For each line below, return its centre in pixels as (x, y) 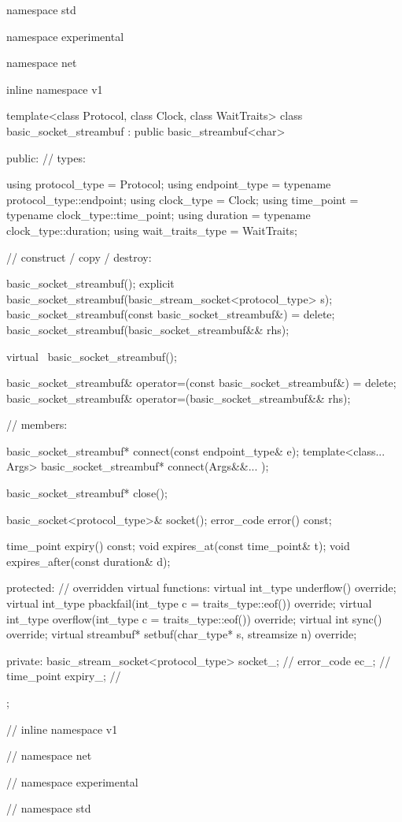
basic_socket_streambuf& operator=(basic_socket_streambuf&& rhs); (179, 398)
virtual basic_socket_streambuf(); (92, 356)
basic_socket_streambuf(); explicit (90, 283)
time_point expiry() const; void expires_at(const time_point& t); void (178, 546)
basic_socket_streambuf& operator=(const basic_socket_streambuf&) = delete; (201, 383)
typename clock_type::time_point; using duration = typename (159, 215)
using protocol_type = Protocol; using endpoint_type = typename (169, 184)
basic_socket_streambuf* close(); (87, 493)
